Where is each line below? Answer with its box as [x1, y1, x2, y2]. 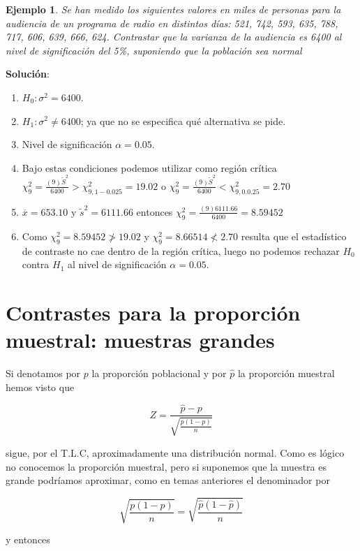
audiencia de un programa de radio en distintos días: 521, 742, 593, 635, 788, [6, 15, 338, 30]
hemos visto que [6, 379, 75, 394]
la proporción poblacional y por [91, 366, 227, 381]
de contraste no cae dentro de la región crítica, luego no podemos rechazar [22, 243, 340, 258]
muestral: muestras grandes [6, 325, 275, 354]
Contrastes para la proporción [6, 297, 301, 326]
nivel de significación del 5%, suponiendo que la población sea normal [6, 43, 302, 57]
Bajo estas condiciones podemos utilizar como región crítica [22, 160, 277, 175]
